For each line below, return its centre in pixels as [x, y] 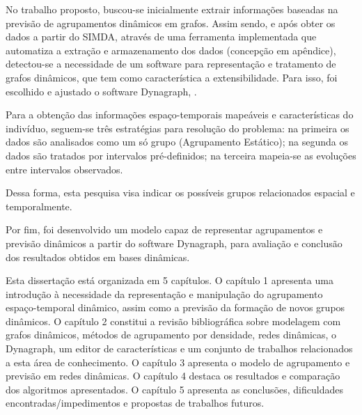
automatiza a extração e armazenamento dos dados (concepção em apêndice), [171, 50]
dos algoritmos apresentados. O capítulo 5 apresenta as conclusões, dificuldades [174, 389]
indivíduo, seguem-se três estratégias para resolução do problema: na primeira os [178, 128]
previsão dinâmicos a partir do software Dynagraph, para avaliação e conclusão [174, 243]
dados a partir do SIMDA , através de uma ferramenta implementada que [161, 37]
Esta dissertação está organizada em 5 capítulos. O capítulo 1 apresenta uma [170, 280]
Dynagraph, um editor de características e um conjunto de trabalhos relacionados [179, 349]
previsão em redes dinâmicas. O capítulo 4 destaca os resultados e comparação [173, 376]
